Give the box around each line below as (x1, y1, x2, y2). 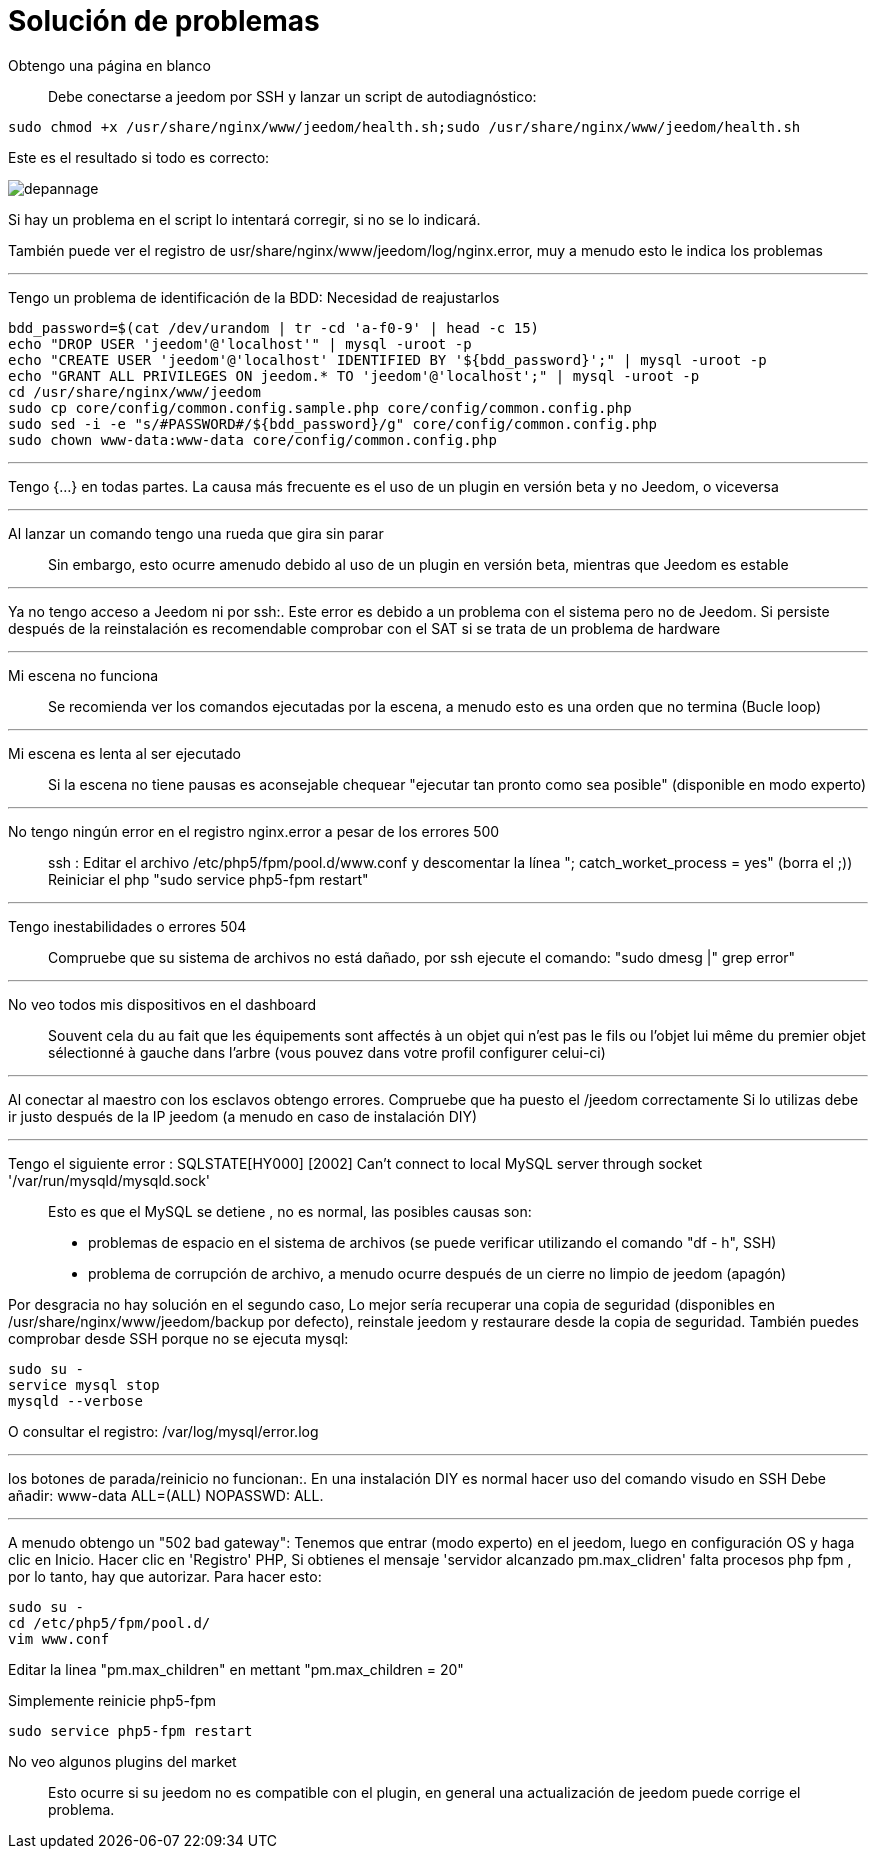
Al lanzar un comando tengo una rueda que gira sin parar (8, 524, 384, 542)
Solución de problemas (8, 4, 320, 38)
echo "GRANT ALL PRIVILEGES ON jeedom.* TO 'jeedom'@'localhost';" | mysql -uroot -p (8, 367, 700, 384)
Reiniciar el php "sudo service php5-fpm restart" (48, 870, 369, 888)
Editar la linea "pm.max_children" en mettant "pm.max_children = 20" (8, 1660, 464, 1678)
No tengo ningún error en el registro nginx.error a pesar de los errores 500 (8, 822, 500, 840)
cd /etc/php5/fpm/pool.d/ (8, 1614, 211, 1631)
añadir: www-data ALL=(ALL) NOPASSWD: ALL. (8, 1486, 324, 1504)
